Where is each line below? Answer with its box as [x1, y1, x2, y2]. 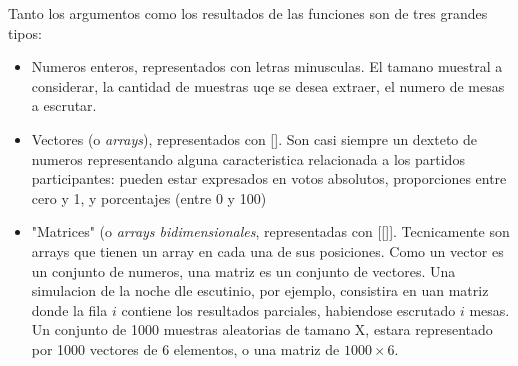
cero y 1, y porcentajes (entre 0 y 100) [31, 187, 267, 208]
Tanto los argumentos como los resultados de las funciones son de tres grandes [8, 3, 488, 23]
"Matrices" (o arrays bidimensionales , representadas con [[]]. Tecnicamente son [31, 221, 510, 242]
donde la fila [31, 299, 108, 320]
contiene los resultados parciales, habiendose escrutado [121, 299, 456, 320]
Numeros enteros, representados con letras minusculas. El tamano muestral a [31, 56, 503, 77]
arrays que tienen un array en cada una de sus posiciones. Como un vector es [31, 240, 504, 261]
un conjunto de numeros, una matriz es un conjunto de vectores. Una [31, 260, 456, 281]
